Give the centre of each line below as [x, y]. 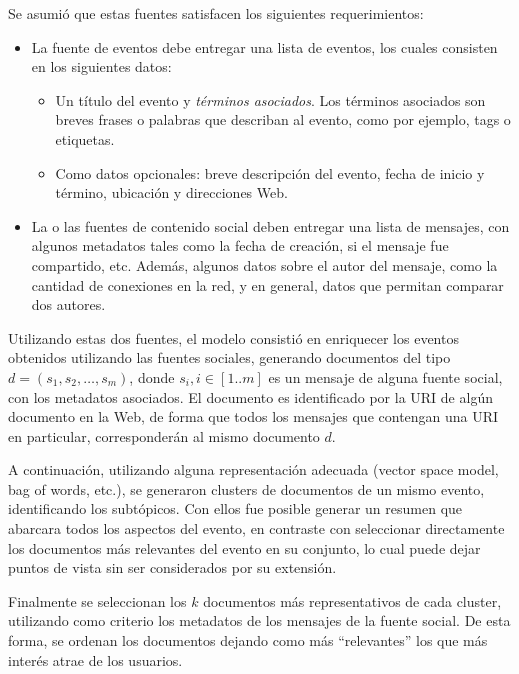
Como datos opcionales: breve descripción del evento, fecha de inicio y [270, 172]
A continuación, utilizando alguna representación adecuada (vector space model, [253, 469]
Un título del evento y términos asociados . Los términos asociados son [270, 99]
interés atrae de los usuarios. [95, 659]
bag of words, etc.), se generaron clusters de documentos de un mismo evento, [246, 488]
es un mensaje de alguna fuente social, [385, 376]
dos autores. [68, 304]
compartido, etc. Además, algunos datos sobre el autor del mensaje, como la [264, 264]
